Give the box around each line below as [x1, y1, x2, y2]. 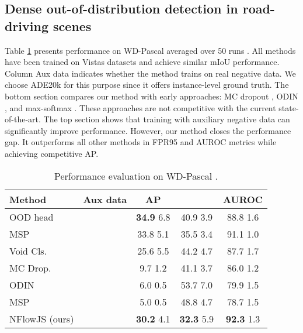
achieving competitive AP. [5, 147, 99, 159]
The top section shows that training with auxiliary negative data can [43, 113, 290, 125]
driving [5, 16, 49, 35]
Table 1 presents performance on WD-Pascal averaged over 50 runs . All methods [5, 44, 296, 56]
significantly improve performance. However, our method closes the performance [5, 124, 291, 136]
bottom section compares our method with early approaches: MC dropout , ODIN [5, 90, 298, 102]
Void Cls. [9, 243, 47, 258]
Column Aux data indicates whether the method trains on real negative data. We [5, 67, 296, 79]
